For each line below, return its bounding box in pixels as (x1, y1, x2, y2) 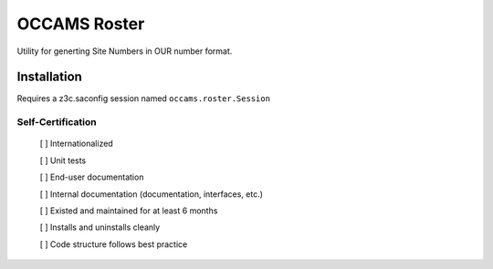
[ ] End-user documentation (39, 171, 144, 182)
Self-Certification (16, 116, 97, 129)
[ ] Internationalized (39, 138, 113, 150)
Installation (16, 69, 82, 85)
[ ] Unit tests (39, 155, 87, 166)
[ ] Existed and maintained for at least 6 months (39, 205, 218, 216)
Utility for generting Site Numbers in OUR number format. (16, 46, 233, 57)
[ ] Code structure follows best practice (39, 238, 188, 250)
